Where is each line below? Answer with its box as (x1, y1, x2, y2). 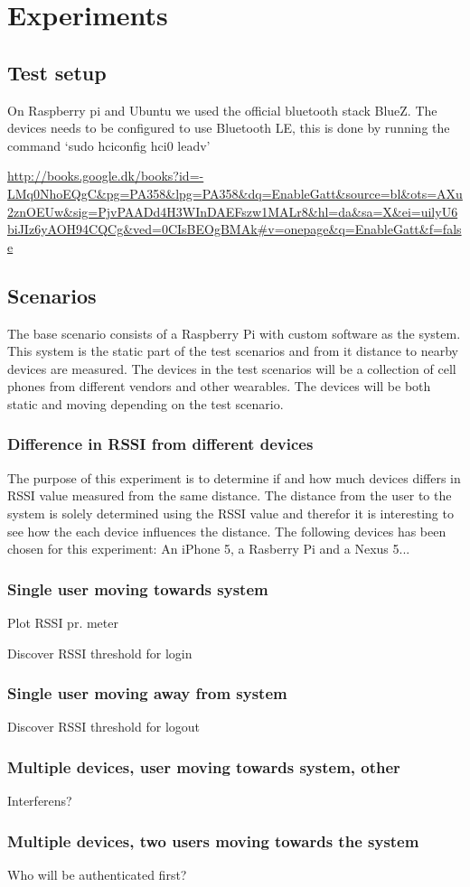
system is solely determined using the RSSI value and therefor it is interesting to (7, 503, 454, 522)
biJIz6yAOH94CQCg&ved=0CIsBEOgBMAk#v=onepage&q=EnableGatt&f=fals (7, 219, 462, 238)
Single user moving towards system (7, 577, 268, 600)
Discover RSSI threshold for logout (7, 717, 201, 736)
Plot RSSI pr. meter (7, 612, 118, 631)
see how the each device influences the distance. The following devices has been (7, 521, 446, 540)
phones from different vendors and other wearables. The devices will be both (7, 377, 431, 396)
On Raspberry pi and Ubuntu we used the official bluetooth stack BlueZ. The (7, 100, 437, 119)
